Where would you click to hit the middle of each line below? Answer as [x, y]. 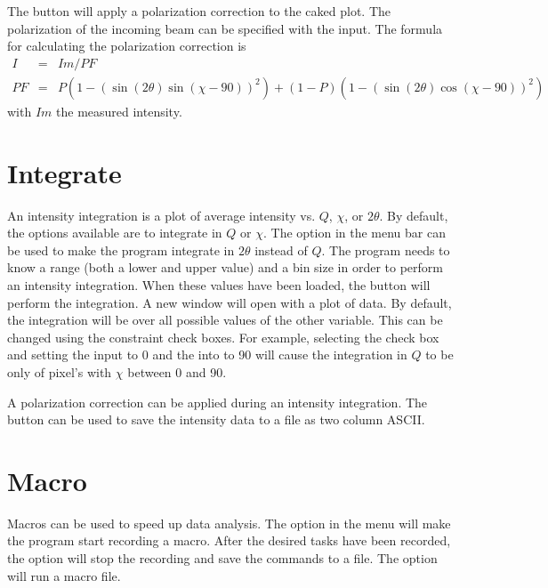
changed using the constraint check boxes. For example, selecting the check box [223, 337]
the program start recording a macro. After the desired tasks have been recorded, [229, 540]
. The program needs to [386, 250]
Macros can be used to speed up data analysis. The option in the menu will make [229, 523]
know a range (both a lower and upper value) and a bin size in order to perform [225, 267]
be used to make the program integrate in [121, 250]
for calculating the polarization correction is [127, 46]
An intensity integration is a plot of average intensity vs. [161, 215]
